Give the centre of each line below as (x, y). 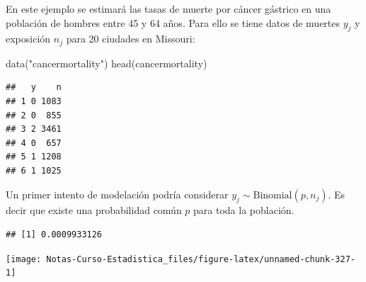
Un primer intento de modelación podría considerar (117, 194)
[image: (24, 259)
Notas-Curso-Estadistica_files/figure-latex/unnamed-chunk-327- (201, 259)
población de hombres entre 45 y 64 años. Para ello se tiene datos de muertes (173, 22)
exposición (28, 39)
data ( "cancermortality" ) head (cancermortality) (107, 63)
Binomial (273, 195)
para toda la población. (244, 210)
